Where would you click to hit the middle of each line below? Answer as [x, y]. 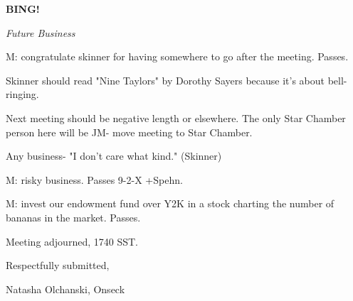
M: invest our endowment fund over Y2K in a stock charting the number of [170, 203]
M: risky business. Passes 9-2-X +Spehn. [94, 179]
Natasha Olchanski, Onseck [65, 289]
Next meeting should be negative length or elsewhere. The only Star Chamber [176, 117]
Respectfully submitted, [58, 265]
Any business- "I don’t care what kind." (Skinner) [114, 156]
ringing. [22, 94]
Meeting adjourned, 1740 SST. [72, 241]
